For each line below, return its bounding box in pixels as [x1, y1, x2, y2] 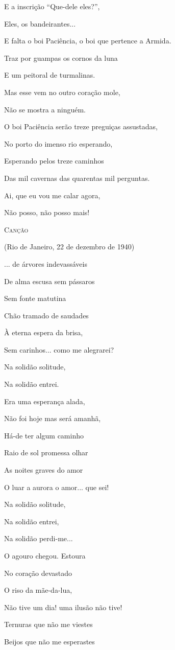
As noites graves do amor [4, 465, 83, 475]
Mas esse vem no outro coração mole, [4, 86, 120, 97]
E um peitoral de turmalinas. [4, 69, 95, 80]
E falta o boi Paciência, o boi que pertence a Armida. [4, 35, 171, 46]
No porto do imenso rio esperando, [4, 138, 113, 149]
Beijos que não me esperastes [4, 636, 95, 646]
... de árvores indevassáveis [4, 258, 87, 269]
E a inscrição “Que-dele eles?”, [4, 1, 100, 11]
